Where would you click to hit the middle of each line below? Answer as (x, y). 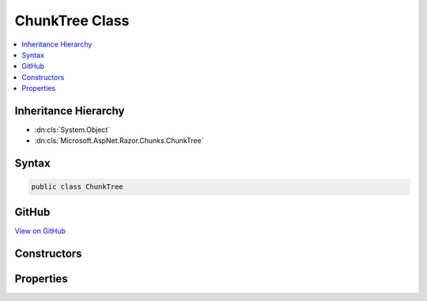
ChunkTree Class (72, 21)
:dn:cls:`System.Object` (72, 130)
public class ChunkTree (77, 187)
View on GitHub (40, 231)
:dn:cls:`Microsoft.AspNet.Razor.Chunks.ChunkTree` (119, 141)
